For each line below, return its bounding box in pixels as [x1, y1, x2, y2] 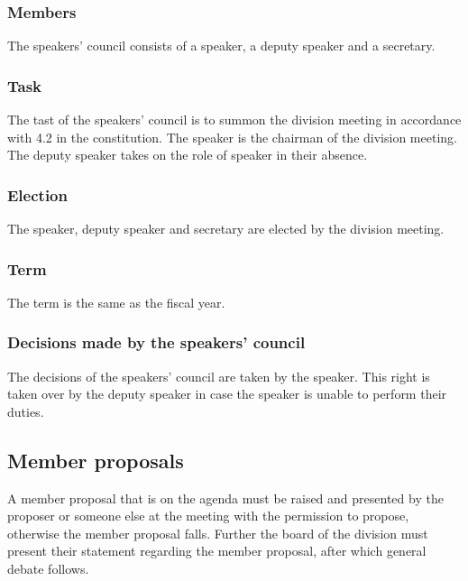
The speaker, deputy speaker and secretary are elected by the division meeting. [7, 219, 445, 238]
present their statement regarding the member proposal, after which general [7, 541, 427, 560]
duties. [7, 401, 44, 420]
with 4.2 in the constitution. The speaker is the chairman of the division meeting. [7, 127, 457, 146]
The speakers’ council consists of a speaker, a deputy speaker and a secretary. [7, 36, 436, 55]
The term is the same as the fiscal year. [7, 292, 225, 311]
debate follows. [7, 559, 89, 578]
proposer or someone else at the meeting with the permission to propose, [7, 506, 409, 525]
